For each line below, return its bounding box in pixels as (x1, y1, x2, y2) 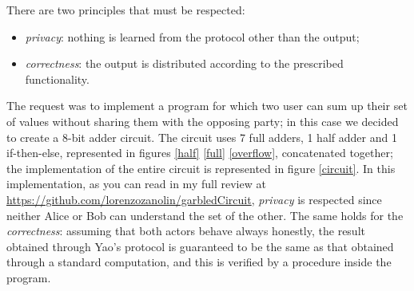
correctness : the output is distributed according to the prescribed (25, 55, 344, 72)
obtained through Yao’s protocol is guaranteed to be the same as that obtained (6, 238, 394, 254)
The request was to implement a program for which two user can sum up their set (6, 97, 408, 114)
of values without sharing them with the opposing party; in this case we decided (6, 112, 399, 129)
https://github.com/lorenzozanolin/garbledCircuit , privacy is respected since (6, 191, 382, 207)
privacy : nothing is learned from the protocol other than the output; (25, 28, 360, 45)
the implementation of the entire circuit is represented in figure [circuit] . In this (6, 159, 396, 176)
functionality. (25, 70, 90, 87)
